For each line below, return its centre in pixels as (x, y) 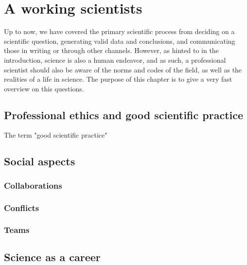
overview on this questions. (44, 88)
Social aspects (40, 161)
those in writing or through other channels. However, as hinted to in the (111, 50)
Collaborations (33, 185)
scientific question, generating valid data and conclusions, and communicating (120, 41)
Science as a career (52, 256)
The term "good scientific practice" (56, 135)
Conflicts (22, 207)
